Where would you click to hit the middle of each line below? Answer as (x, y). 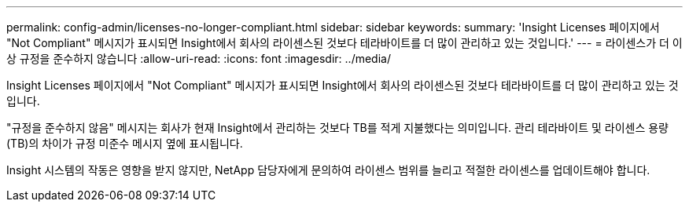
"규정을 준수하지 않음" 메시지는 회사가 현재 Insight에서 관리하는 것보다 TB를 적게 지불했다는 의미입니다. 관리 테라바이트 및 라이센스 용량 (337, 128)
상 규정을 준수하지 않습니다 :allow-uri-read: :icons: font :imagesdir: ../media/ (199, 58)
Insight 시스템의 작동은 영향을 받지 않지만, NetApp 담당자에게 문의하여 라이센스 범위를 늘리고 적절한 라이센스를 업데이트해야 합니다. (328, 170)
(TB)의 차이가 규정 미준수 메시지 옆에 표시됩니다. (125, 143)
